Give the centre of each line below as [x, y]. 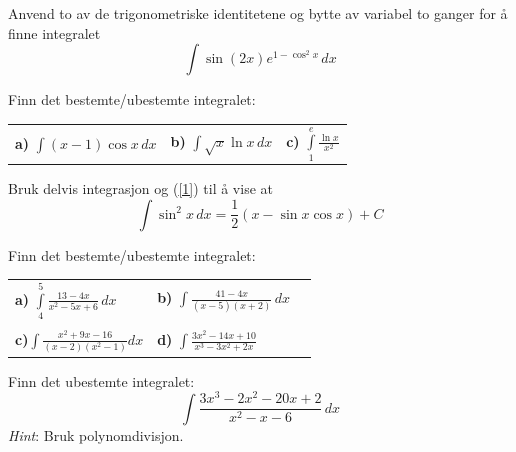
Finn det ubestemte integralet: [101, 380]
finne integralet [54, 32]
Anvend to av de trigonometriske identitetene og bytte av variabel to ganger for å [258, 13]
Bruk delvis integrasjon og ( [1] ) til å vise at [140, 188]
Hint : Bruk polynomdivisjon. [96, 434]
